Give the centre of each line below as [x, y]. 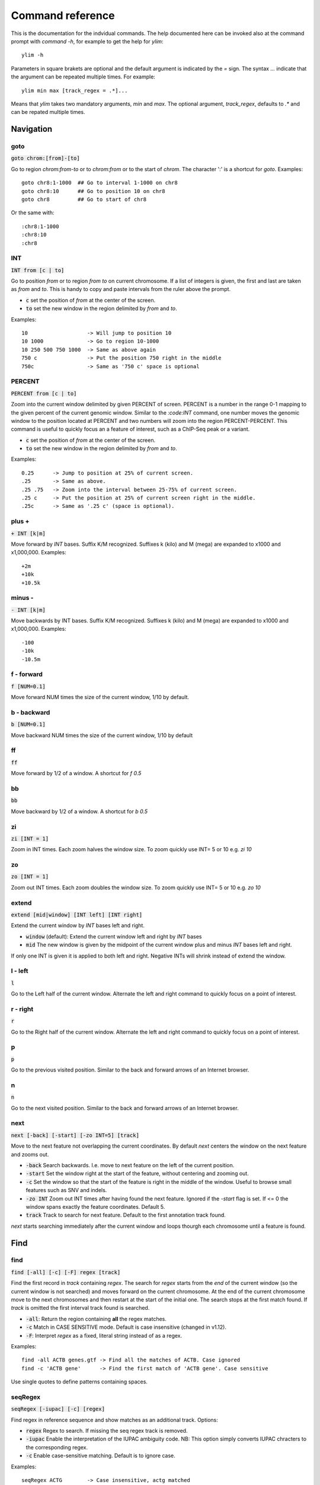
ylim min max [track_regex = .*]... [75, 90]
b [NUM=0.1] [28, 724]
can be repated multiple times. [48, 112]
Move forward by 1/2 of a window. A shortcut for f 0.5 [76, 773]
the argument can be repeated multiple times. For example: [83, 77]
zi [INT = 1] [30, 838]
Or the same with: [33, 213]
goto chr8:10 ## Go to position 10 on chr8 [93, 191]
